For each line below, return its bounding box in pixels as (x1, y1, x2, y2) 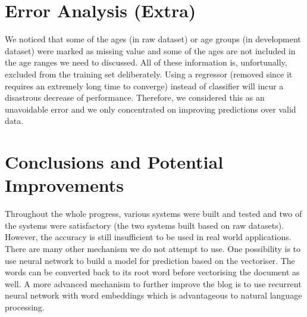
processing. (5, 300, 45, 313)
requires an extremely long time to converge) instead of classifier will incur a (5, 79, 284, 92)
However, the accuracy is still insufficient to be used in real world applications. (5, 231, 292, 243)
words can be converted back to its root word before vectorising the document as (5, 266, 300, 278)
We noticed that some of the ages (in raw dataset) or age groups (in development (5, 33, 301, 45)
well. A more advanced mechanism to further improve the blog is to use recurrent (5, 277, 302, 290)
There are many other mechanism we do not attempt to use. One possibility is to (5, 242, 301, 254)
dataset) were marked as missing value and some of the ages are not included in (5, 44, 296, 57)
